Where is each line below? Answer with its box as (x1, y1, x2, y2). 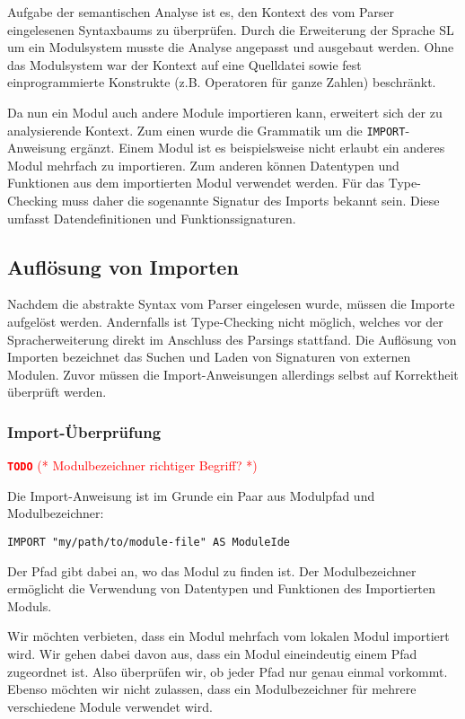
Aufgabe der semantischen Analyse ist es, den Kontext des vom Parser (7, 3, 394, 21)
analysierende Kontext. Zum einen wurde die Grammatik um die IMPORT (7, 120, 406, 139)
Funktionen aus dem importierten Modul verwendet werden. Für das (7, 173, 385, 192)
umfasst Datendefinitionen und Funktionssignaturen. (7, 208, 296, 227)
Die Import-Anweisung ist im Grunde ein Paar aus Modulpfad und (7, 486, 375, 504)
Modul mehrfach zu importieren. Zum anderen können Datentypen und (7, 155, 399, 174)
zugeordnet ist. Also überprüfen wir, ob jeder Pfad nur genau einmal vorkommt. (7, 662, 448, 680)
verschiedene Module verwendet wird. (7, 697, 213, 715)
